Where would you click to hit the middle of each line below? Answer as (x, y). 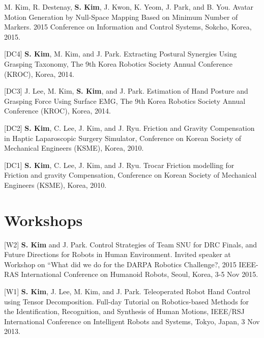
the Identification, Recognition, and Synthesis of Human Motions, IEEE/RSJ (124, 311)
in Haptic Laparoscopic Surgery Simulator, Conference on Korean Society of (123, 138)
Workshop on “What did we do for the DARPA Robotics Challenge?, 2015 (120, 264)
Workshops (43, 220)
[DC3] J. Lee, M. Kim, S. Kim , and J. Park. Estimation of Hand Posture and (126, 91)
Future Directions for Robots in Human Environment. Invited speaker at (118, 254)
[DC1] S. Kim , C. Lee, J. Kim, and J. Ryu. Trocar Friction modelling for (119, 165)
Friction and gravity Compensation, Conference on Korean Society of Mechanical (130, 175)
